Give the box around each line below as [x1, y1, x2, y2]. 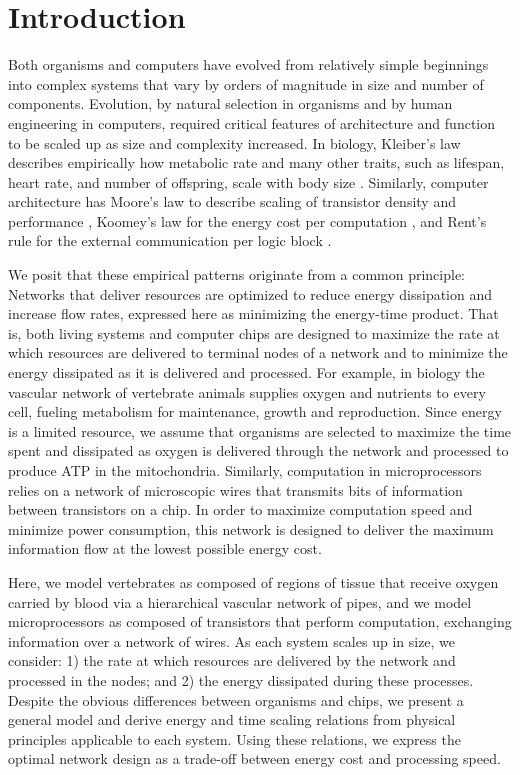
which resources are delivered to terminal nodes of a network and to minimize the [8, 342, 508, 363]
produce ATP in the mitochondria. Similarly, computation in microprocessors [8, 460, 482, 480]
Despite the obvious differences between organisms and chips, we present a [8, 689, 464, 710]
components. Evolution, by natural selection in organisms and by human [8, 93, 453, 114]
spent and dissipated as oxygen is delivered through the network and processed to [8, 440, 509, 461]
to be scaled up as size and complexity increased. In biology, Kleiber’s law [8, 132, 461, 153]
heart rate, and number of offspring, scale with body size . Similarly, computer [8, 171, 489, 192]
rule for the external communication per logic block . [8, 230, 332, 251]
